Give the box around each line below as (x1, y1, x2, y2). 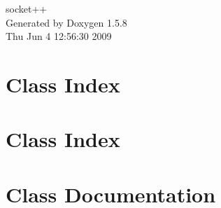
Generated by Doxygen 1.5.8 (6, 15, 127, 29)
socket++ (6, 1, 48, 15)
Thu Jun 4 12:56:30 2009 (6, 29, 112, 43)
